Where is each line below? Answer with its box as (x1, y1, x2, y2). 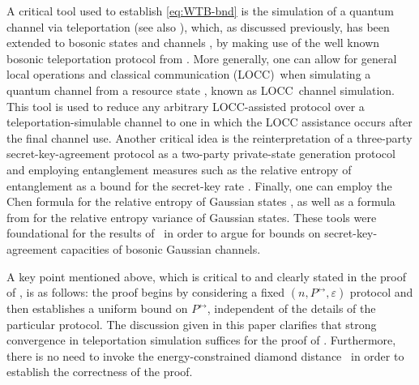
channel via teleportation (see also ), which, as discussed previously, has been (6, 18, 390, 35)
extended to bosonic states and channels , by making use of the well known (6, 34, 380, 51)
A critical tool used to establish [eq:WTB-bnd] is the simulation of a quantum (6, 2, 394, 19)
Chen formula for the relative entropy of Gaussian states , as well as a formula (6, 193, 395, 210)
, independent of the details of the (207, 300, 376, 317)
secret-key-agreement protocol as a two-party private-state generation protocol (6, 145, 395, 162)
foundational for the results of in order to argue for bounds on (6, 225, 321, 242)
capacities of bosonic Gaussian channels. (61, 240, 261, 257)
